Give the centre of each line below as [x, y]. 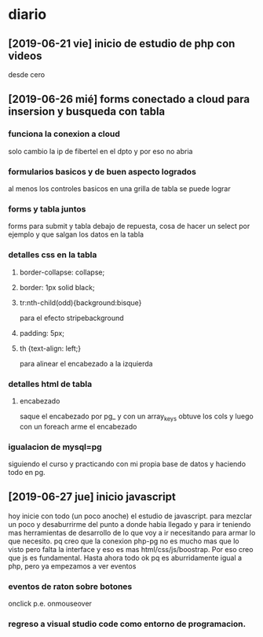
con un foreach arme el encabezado [78, 426]
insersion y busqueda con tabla [87, 112]
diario [27, 15]
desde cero [27, 75]
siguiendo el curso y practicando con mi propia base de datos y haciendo [127, 464]
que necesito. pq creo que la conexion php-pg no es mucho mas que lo [124, 541]
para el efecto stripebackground [71, 318]
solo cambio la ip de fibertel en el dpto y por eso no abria [100, 151]
